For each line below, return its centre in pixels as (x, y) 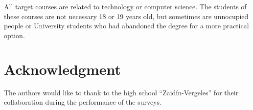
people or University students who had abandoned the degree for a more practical (126, 26)
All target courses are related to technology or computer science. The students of (125, 6)
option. (14, 35)
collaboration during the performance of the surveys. (83, 102)
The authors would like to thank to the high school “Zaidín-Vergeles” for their (121, 92)
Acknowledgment (62, 69)
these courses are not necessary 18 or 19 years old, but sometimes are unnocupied (126, 16)
